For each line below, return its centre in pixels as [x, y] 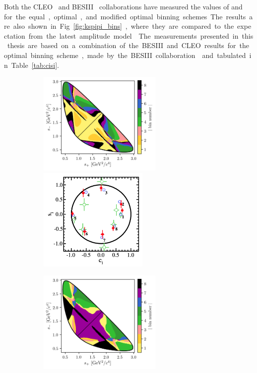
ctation [15, 35]
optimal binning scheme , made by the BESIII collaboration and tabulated [125, 55]
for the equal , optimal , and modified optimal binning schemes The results [125, 16]
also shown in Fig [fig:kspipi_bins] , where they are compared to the [124, 26]
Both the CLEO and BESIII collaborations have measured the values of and [123, 6]
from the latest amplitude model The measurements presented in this [141, 35]
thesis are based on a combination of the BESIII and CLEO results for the [128, 45]
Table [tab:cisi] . [35, 65]
